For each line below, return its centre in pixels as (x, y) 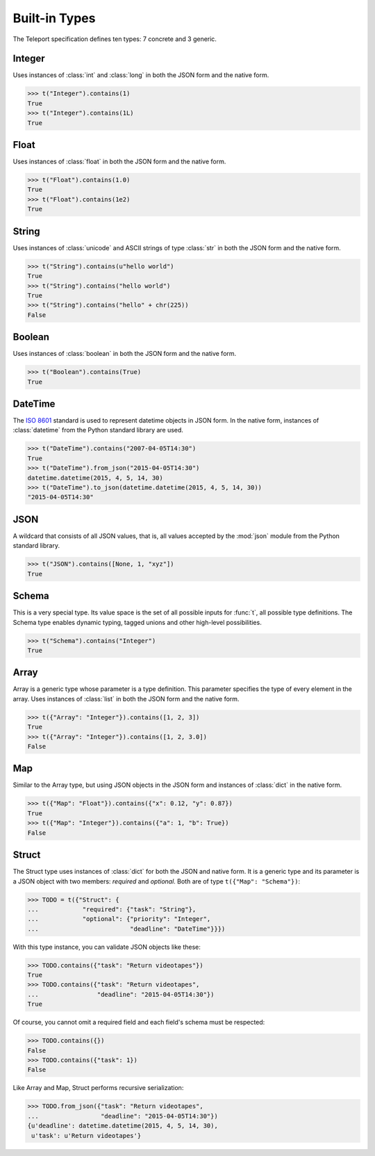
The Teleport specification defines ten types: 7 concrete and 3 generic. (115, 39)
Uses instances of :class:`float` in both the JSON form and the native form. (119, 162)
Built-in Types (54, 18)
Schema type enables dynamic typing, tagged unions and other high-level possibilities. (137, 622)
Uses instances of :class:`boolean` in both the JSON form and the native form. (125, 354)
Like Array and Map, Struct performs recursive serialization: (98, 1088)
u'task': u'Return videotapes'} (86, 1135)
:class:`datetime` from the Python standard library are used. (98, 430)
